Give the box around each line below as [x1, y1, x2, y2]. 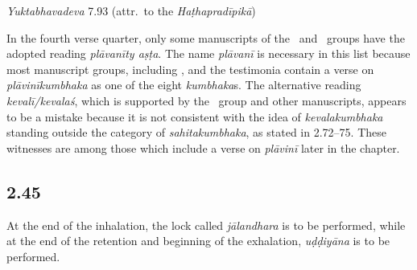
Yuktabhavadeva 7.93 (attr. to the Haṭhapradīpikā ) [6, 2, 256, 18]
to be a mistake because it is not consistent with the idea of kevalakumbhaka [6, 108, 383, 125]
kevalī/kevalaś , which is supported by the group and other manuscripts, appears [6, 92, 407, 108]
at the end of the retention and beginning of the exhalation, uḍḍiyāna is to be [6, 232, 390, 249]
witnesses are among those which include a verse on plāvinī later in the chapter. [6, 139, 400, 156]
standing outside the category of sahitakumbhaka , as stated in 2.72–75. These [6, 124, 386, 141]
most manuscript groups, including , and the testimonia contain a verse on [6, 60, 374, 77]
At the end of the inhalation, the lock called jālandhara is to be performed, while [6, 216, 406, 233]
